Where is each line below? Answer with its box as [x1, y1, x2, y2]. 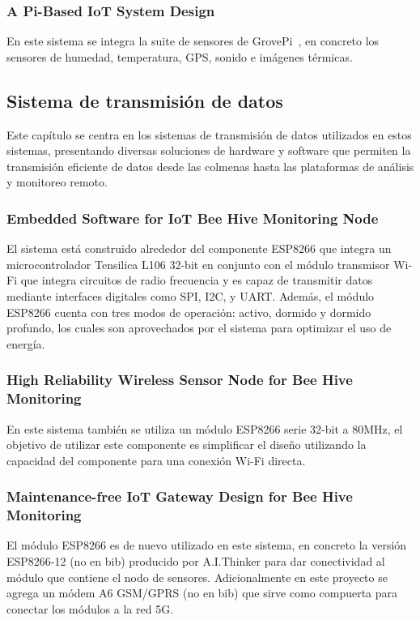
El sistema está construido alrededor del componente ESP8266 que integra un [6, 240, 392, 257]
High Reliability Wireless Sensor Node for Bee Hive [6, 370, 353, 390]
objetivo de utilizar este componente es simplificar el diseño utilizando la [6, 436, 367, 453]
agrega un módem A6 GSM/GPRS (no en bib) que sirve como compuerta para [6, 584, 398, 601]
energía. [6, 335, 45, 352]
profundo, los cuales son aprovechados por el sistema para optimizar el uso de [6, 319, 392, 336]
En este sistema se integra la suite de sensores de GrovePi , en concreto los [6, 32, 380, 49]
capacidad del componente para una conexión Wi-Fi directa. [6, 451, 306, 468]
